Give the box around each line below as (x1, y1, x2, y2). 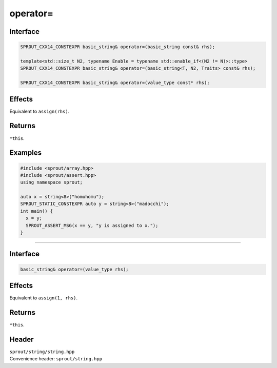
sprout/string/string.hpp (9, 349, 75, 355)
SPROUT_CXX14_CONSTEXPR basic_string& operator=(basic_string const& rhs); (20, 44, 215, 50)
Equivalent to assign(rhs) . (9, 108, 70, 114)
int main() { (20, 208, 53, 214)
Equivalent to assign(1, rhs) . (9, 295, 78, 301)
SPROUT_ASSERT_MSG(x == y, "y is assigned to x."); (26, 222, 159, 228)
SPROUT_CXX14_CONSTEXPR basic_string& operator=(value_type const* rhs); (20, 80, 210, 86)
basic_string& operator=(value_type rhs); (20, 267, 129, 272)
